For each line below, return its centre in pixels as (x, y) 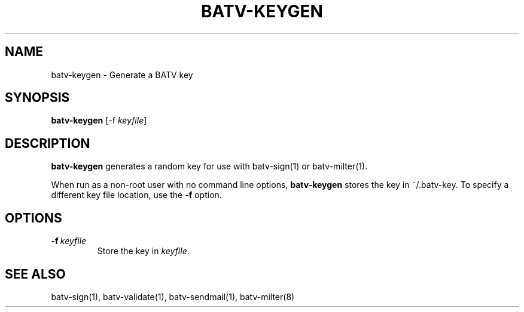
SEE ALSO (35, 274)
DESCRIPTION (48, 143)
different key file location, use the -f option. (136, 195)
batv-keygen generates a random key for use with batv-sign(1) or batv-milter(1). (209, 166)
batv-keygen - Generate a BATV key (122, 75)
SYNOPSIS (37, 98)
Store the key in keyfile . (143, 251)
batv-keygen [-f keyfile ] (99, 121)
